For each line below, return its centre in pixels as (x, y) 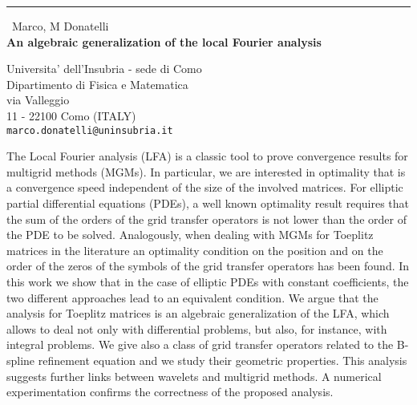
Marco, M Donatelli (61, 26)
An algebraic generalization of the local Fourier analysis (164, 41)
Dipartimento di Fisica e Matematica (97, 84)
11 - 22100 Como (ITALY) (71, 115)
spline (21, 360)
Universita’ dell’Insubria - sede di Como (104, 69)
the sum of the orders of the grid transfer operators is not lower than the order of (206, 219)
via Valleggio (38, 100)
